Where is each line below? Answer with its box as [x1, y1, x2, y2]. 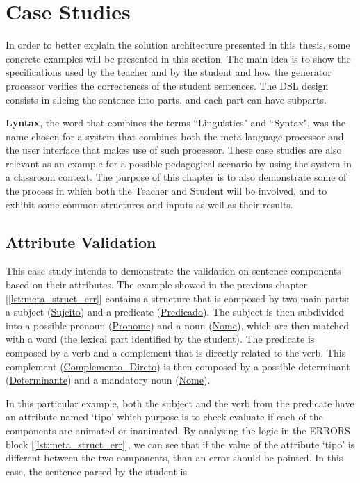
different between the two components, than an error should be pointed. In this [6, 450, 343, 465]
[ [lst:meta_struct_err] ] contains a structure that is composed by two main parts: [6, 290, 350, 305]
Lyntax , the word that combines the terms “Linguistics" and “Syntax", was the [6, 115, 345, 130]
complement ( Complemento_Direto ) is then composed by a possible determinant [6, 359, 350, 373]
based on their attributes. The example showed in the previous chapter [6, 277, 308, 292]
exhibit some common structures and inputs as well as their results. [6, 197, 293, 211]
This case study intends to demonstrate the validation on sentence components [6, 263, 341, 278]
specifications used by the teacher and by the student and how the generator [6, 65, 332, 79]
